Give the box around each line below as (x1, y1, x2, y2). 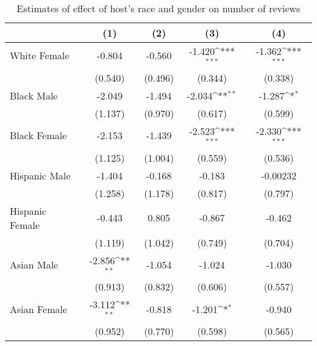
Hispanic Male (10, 168, 71, 182)
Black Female (10, 128, 67, 143)
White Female (10, 48, 69, 63)
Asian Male (10, 257, 59, 272)
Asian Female (10, 301, 68, 316)
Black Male (10, 88, 58, 103)
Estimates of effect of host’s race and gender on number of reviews (16, 1, 301, 15)
